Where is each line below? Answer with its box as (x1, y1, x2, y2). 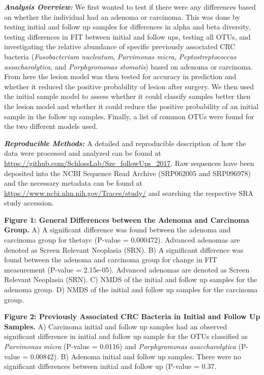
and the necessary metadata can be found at (4, 178, 143, 188)
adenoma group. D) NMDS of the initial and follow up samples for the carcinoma (4, 284, 258, 295)
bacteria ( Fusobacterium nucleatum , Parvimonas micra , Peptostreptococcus (4, 51, 237, 61)
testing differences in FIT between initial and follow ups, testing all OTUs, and (4, 31, 251, 42)
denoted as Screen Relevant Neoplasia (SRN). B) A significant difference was (4, 244, 244, 255)
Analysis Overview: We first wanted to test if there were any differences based (4, 2, 256, 12)
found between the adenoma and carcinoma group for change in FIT (4, 254, 217, 265)
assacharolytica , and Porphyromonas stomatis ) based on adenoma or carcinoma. (4, 61, 253, 72)
